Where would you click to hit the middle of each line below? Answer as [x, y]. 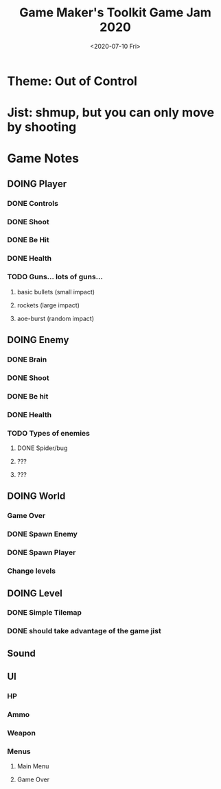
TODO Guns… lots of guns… [55, 277]
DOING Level [35, 593]
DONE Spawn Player [42, 552]
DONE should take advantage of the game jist [84, 631]
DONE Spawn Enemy [42, 534]
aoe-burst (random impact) [56, 318]
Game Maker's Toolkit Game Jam [115, 13]
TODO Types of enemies [49, 433]
